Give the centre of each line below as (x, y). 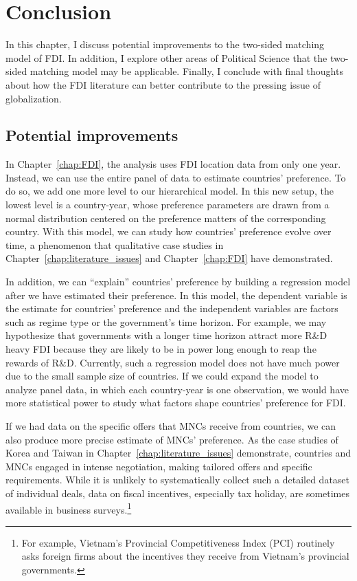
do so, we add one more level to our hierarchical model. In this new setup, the (170, 191)
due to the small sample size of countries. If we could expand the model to (162, 376)
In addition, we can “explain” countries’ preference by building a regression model (178, 282)
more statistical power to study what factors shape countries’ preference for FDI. (176, 403)
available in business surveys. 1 (69, 508)
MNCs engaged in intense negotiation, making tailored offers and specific (159, 466)
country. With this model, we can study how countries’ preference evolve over (169, 231)
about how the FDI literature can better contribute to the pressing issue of (163, 84)
